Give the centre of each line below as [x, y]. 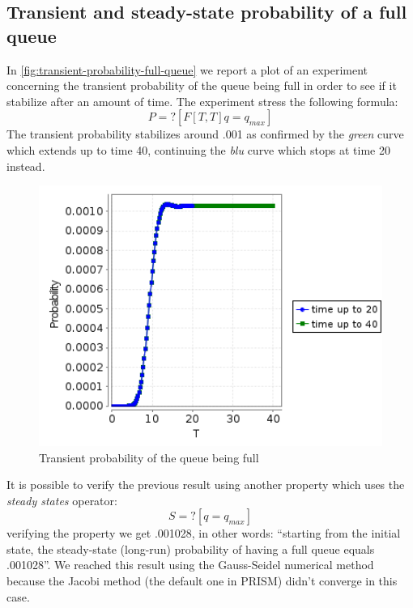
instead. [26, 166]
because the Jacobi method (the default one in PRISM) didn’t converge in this [202, 581]
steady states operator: [62, 500]
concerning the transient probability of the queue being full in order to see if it [202, 85]
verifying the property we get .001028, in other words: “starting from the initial [204, 533]
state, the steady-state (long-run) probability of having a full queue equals [191, 548]
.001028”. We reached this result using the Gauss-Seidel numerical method [190, 565]
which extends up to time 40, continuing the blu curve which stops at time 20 [198, 149]
